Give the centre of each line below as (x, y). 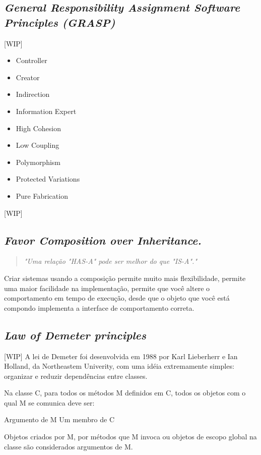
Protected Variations (48, 179)
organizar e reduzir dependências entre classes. (76, 376)
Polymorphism (38, 162)
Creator (28, 77)
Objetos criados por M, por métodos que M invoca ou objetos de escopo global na (130, 437)
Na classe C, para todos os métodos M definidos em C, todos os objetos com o (125, 393)
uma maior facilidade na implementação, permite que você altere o (107, 288)
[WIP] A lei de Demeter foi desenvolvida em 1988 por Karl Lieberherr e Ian (121, 356)
